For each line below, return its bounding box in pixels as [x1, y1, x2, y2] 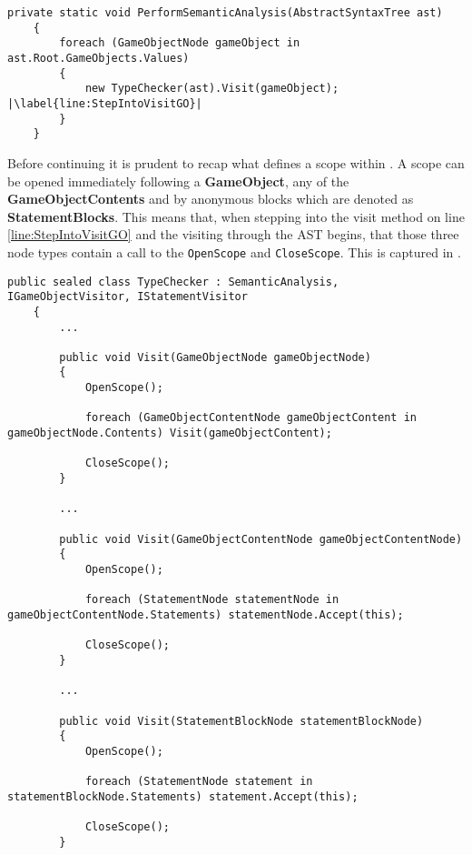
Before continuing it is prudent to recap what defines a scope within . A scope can [7, 153, 465, 172]
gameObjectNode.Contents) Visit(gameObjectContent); [7, 427, 332, 440]
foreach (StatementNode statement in [84, 775, 313, 789]
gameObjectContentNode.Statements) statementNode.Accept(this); [7, 608, 404, 621]
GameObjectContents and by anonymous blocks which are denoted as [7, 189, 414, 208]
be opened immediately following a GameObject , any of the [7, 171, 349, 190]
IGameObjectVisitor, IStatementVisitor [7, 290, 248, 304]
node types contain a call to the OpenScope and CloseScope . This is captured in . [7, 242, 461, 261]
